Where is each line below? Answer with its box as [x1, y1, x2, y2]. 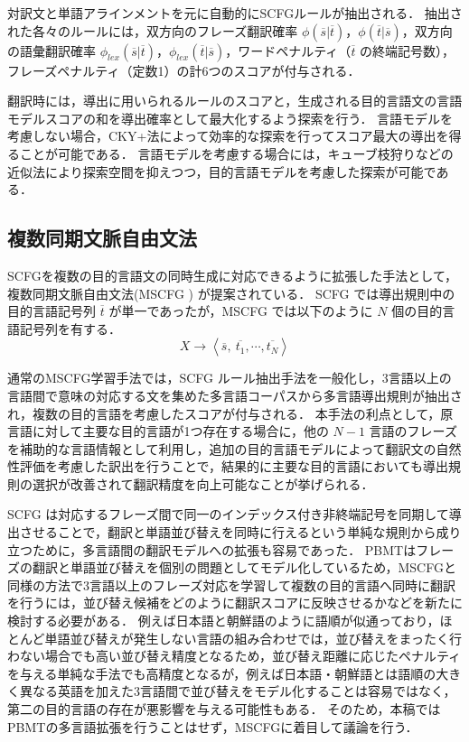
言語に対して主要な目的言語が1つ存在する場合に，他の [7, 422, 329, 441]
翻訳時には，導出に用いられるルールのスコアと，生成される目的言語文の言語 [7, 91, 463, 110]
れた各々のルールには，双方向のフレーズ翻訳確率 [7, 21, 298, 40]
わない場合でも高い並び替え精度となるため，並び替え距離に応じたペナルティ [7, 646, 462, 665]
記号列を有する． [19, 319, 121, 338]
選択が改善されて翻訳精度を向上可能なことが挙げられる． [32, 474, 374, 493]
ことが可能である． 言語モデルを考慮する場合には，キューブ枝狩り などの [19, 144, 454, 162]
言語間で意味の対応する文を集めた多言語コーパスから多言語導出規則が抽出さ [7, 385, 463, 404]
